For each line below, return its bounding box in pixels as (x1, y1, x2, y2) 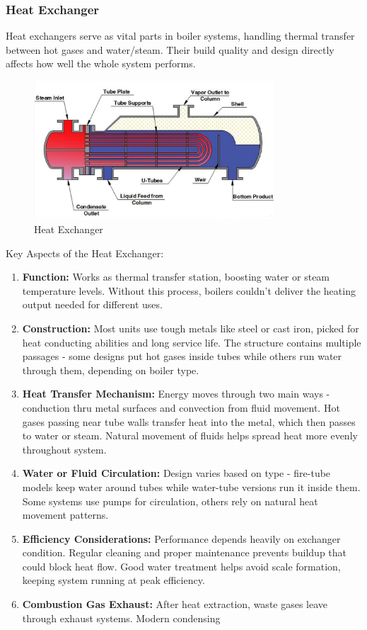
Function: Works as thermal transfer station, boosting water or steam (22, 269, 330, 284)
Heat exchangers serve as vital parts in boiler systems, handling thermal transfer (6, 28, 355, 43)
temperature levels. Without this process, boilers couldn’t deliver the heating (22, 283, 356, 298)
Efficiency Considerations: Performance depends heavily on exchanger (22, 531, 341, 546)
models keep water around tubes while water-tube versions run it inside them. (22, 479, 361, 494)
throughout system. (22, 441, 107, 456)
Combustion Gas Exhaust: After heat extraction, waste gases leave (22, 597, 328, 612)
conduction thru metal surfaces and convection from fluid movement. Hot (22, 400, 340, 415)
